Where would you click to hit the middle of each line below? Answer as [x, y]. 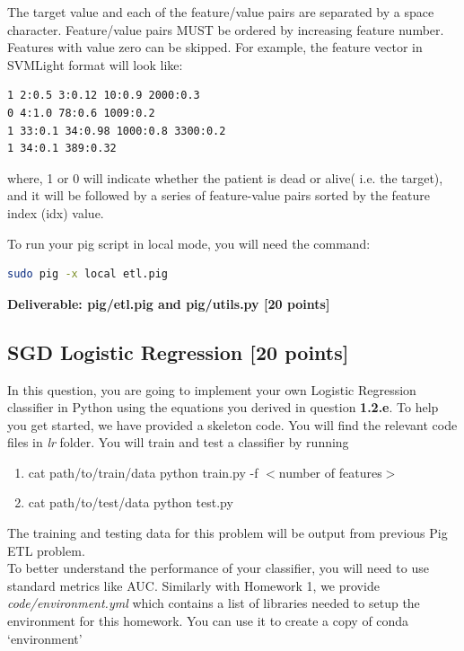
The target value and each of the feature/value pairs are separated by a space [221, 12]
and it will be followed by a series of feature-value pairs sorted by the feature [219, 195]
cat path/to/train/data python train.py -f [143, 472]
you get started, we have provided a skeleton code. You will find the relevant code [232, 424]
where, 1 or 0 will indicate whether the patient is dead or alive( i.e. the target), [225, 177]
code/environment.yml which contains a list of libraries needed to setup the [214, 603]
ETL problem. [46, 550]
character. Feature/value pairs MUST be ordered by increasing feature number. [226, 29]
